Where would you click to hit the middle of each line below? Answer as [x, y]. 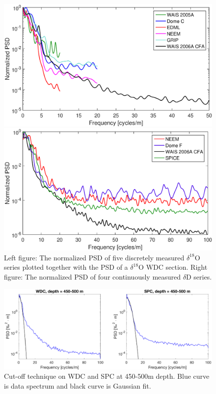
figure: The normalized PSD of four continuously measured [93, 277]
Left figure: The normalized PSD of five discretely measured [94, 257]
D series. [199, 277]
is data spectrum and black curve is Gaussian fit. [78, 385]
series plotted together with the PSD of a [66, 267]
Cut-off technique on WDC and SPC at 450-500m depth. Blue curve [107, 376]
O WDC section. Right [173, 267]
